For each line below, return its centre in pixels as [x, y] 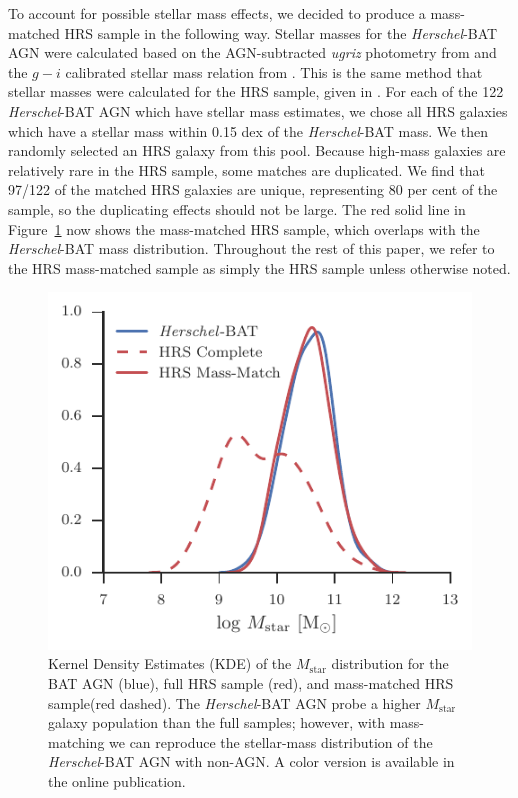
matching [76, 741]
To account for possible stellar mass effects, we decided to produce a [217, 13]
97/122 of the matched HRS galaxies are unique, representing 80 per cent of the [253, 189]
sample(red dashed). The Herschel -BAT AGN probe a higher [234, 702]
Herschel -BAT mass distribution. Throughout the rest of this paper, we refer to [251, 248]
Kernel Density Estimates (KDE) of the [170, 663]
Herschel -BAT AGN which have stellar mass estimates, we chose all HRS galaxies [258, 110]
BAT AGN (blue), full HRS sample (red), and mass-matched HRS [251, 683]
